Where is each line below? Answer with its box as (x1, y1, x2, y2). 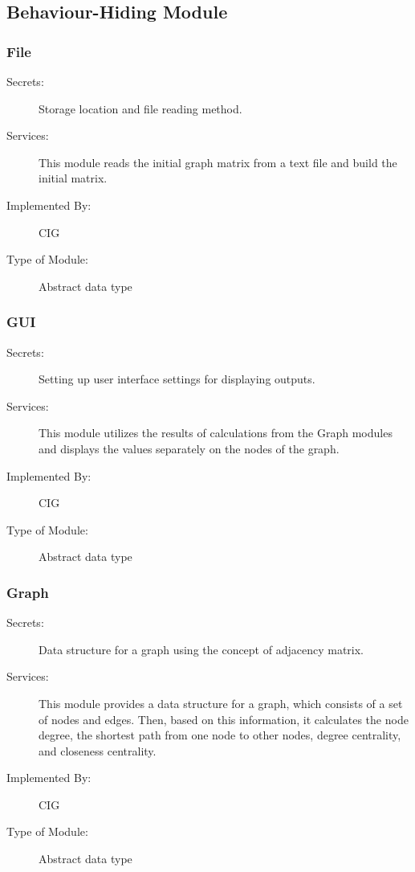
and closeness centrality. (39, 742, 157, 759)
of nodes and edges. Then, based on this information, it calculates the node (39, 710, 409, 727)
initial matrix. (39, 170, 108, 186)
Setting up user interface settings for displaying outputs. (39, 370, 315, 387)
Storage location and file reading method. (39, 100, 242, 117)
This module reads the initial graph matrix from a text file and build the (39, 154, 397, 170)
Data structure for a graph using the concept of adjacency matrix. (39, 641, 364, 657)
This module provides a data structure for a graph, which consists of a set (39, 694, 403, 711)
